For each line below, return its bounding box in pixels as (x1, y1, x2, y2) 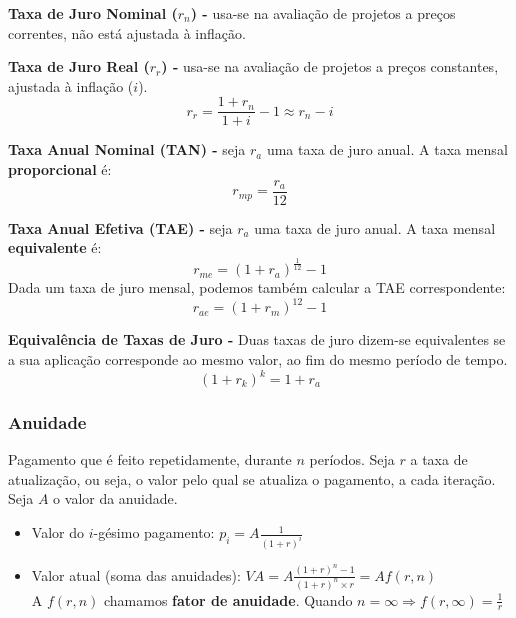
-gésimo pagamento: (93, 522, 215, 543)
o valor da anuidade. (53, 488, 178, 509)
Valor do (31, 522, 84, 543)
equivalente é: (8, 237, 102, 258)
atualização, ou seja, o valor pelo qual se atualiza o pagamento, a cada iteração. (8, 468, 496, 489)
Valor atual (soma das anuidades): (31, 564, 241, 585)
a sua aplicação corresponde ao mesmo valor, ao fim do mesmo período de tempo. (8, 348, 508, 369)
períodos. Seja (309, 449, 395, 470)
